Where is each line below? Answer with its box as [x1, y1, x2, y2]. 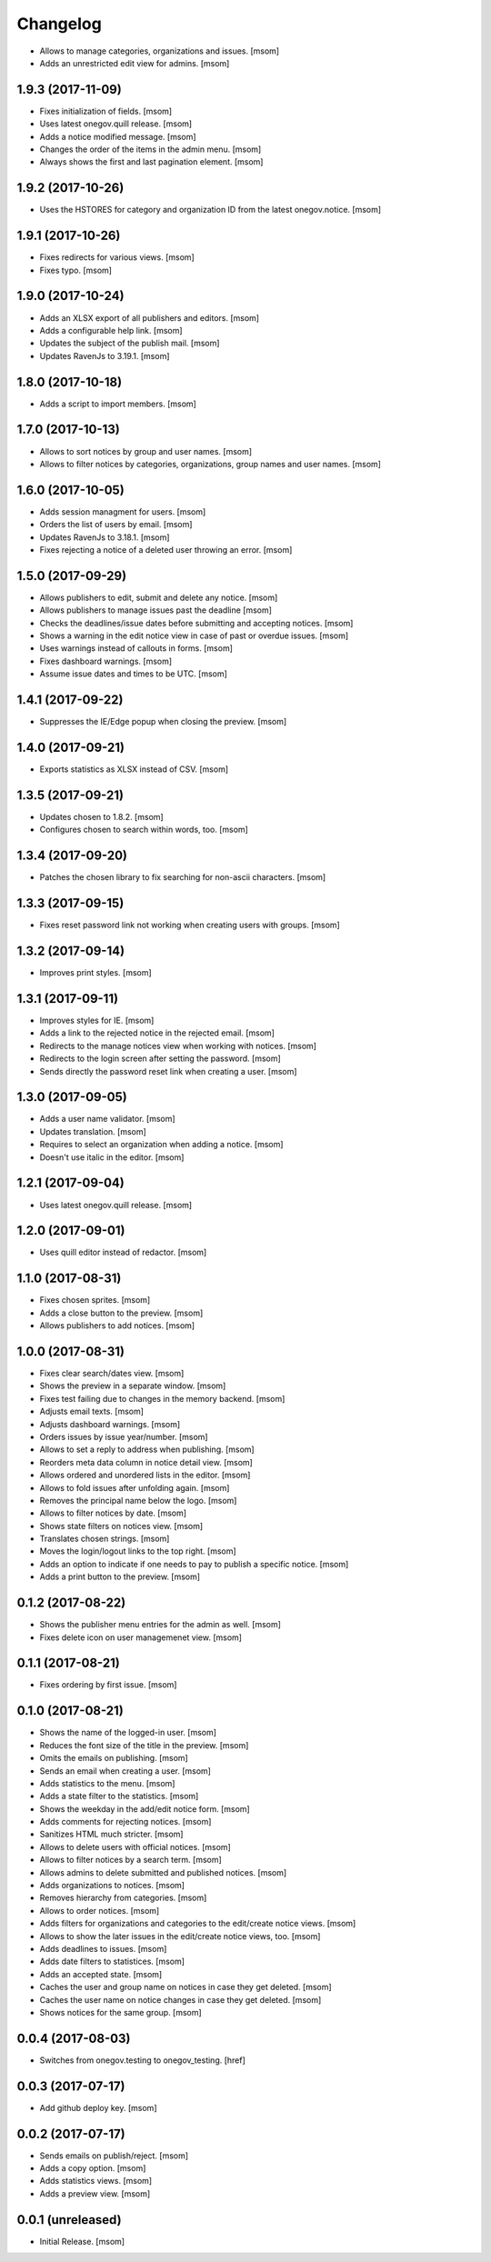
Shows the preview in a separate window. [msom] [39, 1380, 226, 1391]
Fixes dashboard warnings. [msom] [39, 656, 173, 666]
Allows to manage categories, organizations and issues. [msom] [39, 45, 280, 56]
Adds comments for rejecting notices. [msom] [39, 1817, 212, 1827]
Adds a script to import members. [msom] [39, 398, 197, 409]
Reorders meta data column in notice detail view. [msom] [39, 1456, 254, 1467]
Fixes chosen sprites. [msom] [39, 1295, 151, 1306]
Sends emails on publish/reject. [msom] [39, 2150, 189, 2161]
